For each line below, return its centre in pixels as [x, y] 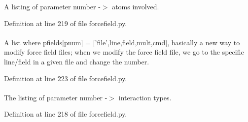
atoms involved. [136, 6]
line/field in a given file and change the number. [77, 61]
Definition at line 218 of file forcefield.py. [66, 114]
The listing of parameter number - [56, 97]
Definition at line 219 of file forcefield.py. [66, 23]
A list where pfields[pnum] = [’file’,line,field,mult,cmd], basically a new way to [122, 42]
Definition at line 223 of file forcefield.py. [66, 78]
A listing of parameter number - [52, 6]
